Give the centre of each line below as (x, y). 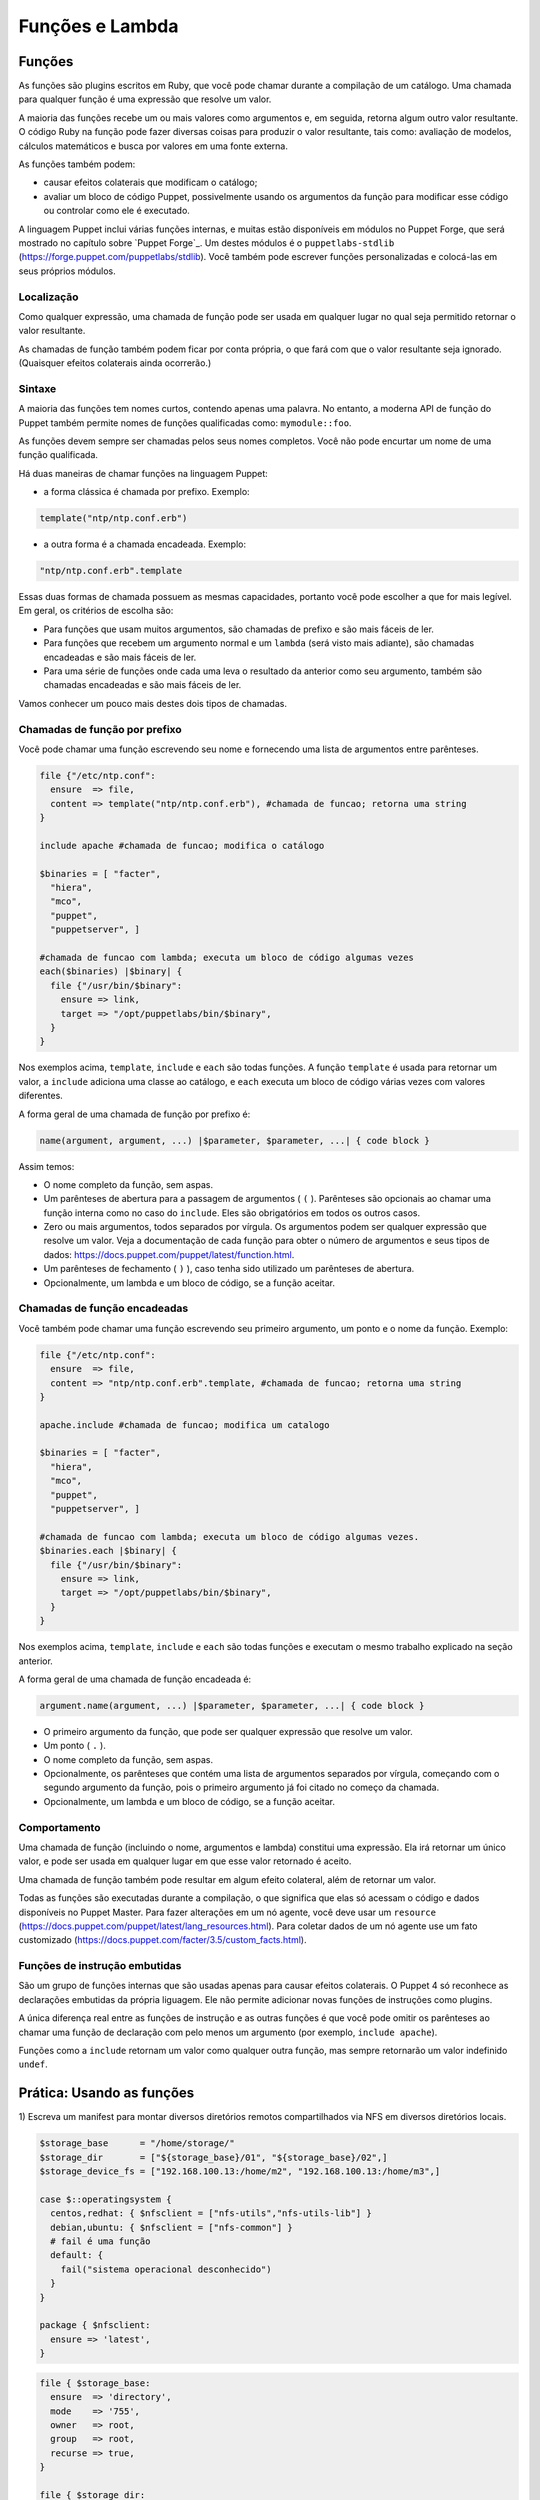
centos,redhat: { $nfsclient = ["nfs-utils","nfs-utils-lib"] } (211, 2213)
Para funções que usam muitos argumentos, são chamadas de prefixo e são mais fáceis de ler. (239, 629)
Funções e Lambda (98, 26)
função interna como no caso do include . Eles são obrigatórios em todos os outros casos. (231, 1212)
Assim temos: (46, 1166)
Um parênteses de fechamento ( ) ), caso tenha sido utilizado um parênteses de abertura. (229, 1269)
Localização (48, 297)
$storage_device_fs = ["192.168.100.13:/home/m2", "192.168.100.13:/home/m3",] (240, 2171)
